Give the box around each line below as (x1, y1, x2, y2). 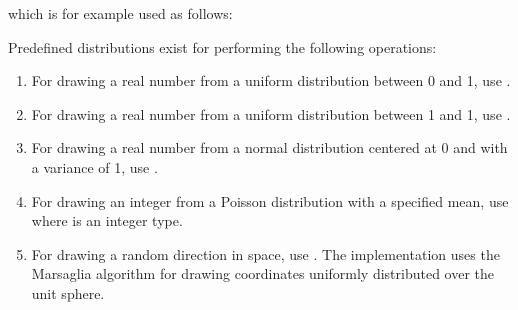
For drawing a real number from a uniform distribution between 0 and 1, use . (31, 70, 511, 91)
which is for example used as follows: (8, 3, 233, 23)
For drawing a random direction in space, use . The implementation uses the (31, 243, 500, 264)
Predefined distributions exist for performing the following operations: (8, 36, 437, 57)
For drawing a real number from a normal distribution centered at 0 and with (31, 137, 508, 158)
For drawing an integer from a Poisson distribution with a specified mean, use (31, 190, 509, 211)
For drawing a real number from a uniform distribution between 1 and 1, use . (31, 103, 511, 124)
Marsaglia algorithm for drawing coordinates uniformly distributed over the (31, 263, 495, 284)
